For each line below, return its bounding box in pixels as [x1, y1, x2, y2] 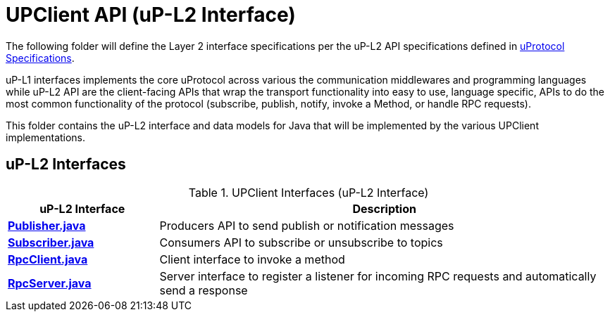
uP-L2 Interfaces [6, 155, 126, 174]
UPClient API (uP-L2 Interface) [6, 3, 296, 27]
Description [352, 201, 416, 216]
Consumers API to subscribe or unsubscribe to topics [159, 235, 443, 250]
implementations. [6, 131, 86, 143]
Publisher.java [8, 218, 86, 233]
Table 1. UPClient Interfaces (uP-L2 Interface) [188, 185, 429, 200]
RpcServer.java [8, 276, 92, 290]
